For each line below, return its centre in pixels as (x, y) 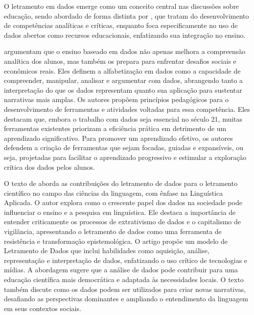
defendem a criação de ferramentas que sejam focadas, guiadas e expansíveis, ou (124, 147)
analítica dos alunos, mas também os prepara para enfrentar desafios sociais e (120, 61)
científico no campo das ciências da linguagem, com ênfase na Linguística (114, 193)
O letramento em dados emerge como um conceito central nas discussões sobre (122, 6)
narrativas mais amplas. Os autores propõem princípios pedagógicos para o (116, 99)
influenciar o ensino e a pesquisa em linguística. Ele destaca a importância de (120, 212)
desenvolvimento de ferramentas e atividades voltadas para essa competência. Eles (127, 109)
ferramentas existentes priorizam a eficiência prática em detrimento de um (115, 128)
